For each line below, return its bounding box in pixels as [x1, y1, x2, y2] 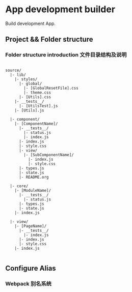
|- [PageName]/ [14, 223, 47, 228]
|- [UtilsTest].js [18, 103, 58, 108]
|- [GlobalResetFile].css [23, 85, 79, 91]
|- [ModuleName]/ [14, 188, 51, 193]
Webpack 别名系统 [5, 280, 52, 287]
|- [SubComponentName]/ [23, 152, 74, 157]
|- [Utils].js [14, 108, 44, 113]
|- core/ [10, 183, 29, 189]
